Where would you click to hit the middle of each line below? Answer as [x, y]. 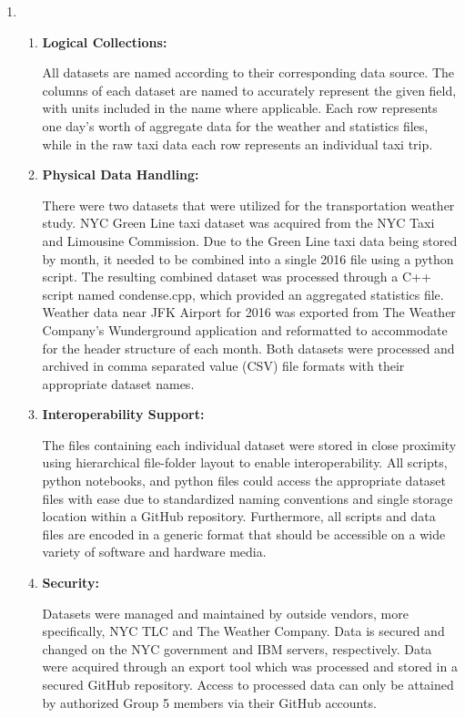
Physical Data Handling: [121, 174]
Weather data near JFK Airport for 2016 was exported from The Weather [249, 312]
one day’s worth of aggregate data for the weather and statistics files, [235, 125]
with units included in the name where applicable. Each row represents [240, 108]
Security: [71, 583]
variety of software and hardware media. [154, 552]
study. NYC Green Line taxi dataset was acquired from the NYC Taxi [238, 223]
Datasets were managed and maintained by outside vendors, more [225, 613]
